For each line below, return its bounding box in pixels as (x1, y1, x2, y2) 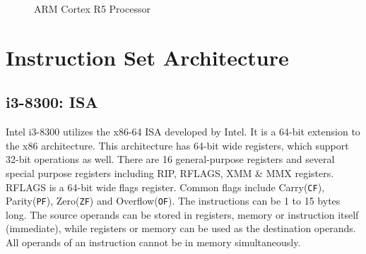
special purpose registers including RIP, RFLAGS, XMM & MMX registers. (6, 165, 334, 180)
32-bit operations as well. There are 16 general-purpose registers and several (6, 152, 335, 167)
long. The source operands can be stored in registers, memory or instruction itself (6, 207, 359, 222)
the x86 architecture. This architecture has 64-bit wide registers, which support (6, 138, 349, 152)
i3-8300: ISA (6, 91, 98, 113)
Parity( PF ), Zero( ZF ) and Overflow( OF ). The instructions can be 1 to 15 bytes (6, 193, 341, 208)
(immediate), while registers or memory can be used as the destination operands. (6, 221, 356, 236)
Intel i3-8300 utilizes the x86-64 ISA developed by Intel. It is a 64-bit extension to (6, 124, 360, 139)
